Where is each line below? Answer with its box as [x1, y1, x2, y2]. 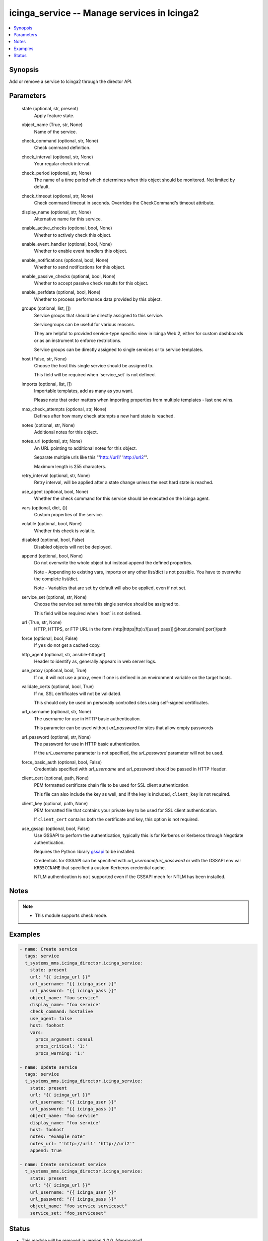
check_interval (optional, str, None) [21, 154, 94, 160]
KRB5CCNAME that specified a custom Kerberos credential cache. [34, 864, 166, 871]
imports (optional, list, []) [21, 381, 72, 387]
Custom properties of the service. [34, 511, 103, 517]
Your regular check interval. [34, 161, 91, 167]
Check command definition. [34, 144, 91, 151]
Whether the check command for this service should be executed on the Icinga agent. [34, 495, 210, 501]
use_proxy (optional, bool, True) [21, 668, 87, 674]
